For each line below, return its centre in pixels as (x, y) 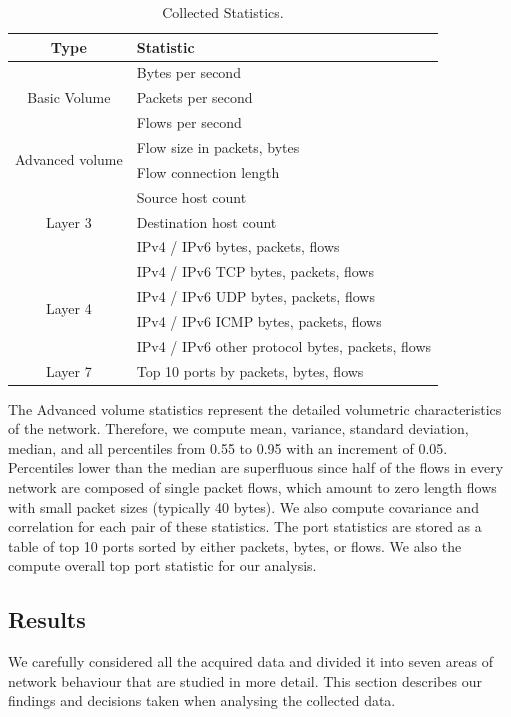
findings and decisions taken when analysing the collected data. (202, 700)
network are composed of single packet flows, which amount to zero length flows (252, 487)
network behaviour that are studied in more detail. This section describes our (245, 680)
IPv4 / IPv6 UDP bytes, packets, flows (255, 296)
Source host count (191, 196)
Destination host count (206, 221)
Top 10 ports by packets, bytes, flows (250, 370)
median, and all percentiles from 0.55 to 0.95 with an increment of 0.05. (228, 447)
